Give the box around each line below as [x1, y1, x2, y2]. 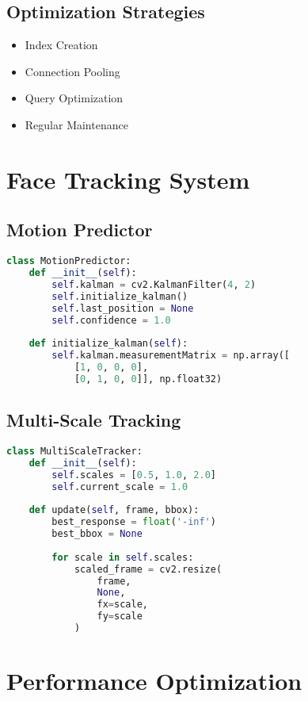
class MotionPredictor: [6, 255, 131, 267]
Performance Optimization [6, 665, 302, 697]
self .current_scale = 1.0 [51, 481, 188, 492]
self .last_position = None [51, 302, 194, 314]
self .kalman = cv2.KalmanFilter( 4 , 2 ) [51, 278, 257, 290]
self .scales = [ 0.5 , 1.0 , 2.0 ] [51, 469, 216, 481]
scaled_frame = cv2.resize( [74, 563, 222, 575]
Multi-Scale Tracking [6, 408, 181, 432]
